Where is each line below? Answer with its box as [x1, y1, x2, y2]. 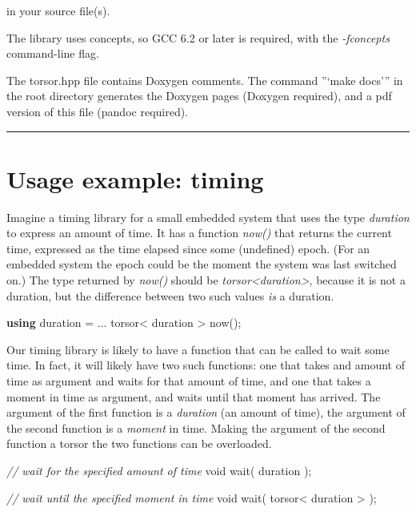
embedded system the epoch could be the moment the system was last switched [6, 256, 397, 272]
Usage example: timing [6, 162, 264, 195]
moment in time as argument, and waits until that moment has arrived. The [6, 388, 381, 405]
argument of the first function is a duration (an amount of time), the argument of [6, 404, 406, 421]
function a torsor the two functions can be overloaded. [6, 435, 272, 452]
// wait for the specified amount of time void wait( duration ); [6, 462, 312, 478]
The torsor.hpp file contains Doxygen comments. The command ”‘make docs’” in [6, 71, 403, 88]
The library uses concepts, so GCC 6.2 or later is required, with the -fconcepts [6, 29, 390, 46]
